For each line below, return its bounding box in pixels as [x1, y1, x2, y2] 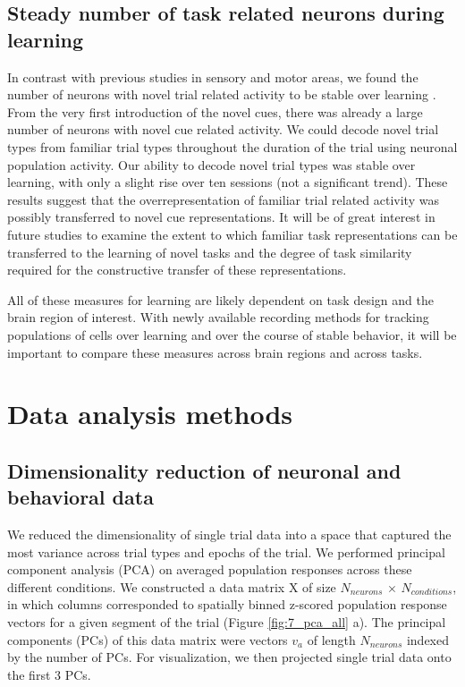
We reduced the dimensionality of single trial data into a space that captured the [7, 525, 452, 544]
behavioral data [7, 483, 154, 511]
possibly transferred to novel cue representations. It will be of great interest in [7, 208, 435, 226]
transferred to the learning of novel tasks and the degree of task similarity [7, 242, 412, 261]
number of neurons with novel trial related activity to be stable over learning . [7, 85, 436, 104]
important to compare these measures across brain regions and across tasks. [7, 343, 423, 361]
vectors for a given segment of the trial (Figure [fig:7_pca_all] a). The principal [7, 613, 446, 632]
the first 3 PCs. [7, 665, 91, 683]
